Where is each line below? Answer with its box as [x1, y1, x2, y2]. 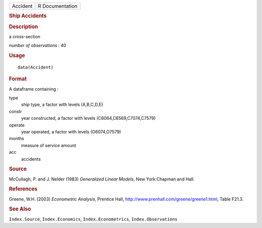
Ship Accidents [9, 13, 47, 19]
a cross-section [9, 33, 41, 39]
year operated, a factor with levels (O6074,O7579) [21, 129, 121, 134]
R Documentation [38, 3, 78, 9]
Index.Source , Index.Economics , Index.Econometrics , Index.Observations [9, 216, 178, 222]
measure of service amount [21, 142, 76, 148]
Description [9, 23, 38, 30]
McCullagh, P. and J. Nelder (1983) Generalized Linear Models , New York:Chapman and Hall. [9, 176, 195, 182]
